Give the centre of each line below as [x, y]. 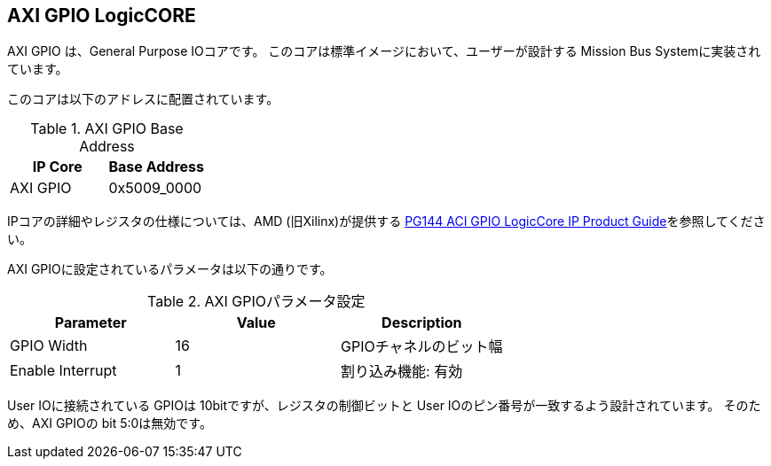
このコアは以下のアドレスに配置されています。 [143, 99]
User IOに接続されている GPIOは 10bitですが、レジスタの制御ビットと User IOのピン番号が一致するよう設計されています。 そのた [384, 406]
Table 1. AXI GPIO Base [107, 129]
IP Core [57, 167]
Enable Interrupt [63, 371]
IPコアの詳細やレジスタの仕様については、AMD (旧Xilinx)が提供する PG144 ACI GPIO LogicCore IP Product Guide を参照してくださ [386, 221]
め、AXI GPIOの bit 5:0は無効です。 [110, 423]
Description [422, 323]
